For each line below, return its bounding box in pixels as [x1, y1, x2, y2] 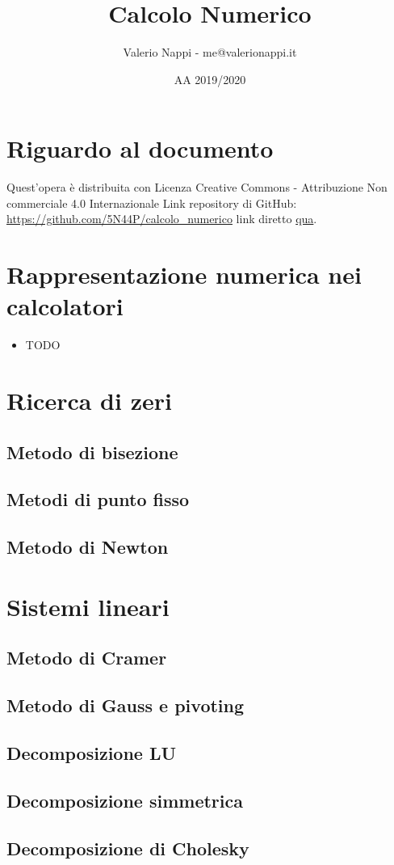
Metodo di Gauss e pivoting [6, 693, 245, 718]
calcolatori [6, 289, 124, 323]
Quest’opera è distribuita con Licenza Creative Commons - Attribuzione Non [6, 179, 388, 196]
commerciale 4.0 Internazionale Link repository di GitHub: [6, 194, 297, 211]
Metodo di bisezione [6, 439, 178, 464]
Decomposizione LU [6, 740, 177, 765]
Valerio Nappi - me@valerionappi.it [123, 44, 297, 61]
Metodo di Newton [6, 534, 169, 559]
